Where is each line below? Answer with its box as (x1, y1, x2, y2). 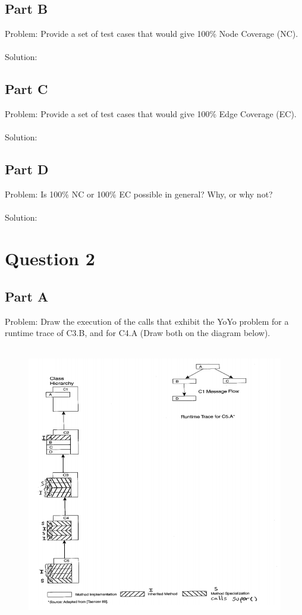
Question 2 (5, 246, 95, 271)
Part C (5, 80, 48, 98)
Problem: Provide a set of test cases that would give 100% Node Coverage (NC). (5, 27, 298, 40)
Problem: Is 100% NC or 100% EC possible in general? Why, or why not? (5, 188, 273, 200)
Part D (5, 160, 49, 178)
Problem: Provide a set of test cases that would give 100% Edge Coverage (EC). (5, 108, 297, 120)
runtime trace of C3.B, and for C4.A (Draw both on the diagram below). (5, 327, 270, 339)
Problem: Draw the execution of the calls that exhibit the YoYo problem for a (5, 315, 289, 327)
